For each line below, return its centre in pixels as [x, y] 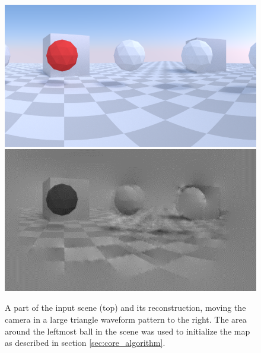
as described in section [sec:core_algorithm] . [85, 343]
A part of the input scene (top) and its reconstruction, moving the [125, 308]
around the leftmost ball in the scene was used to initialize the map [128, 331]
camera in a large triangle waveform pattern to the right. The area [126, 319]
